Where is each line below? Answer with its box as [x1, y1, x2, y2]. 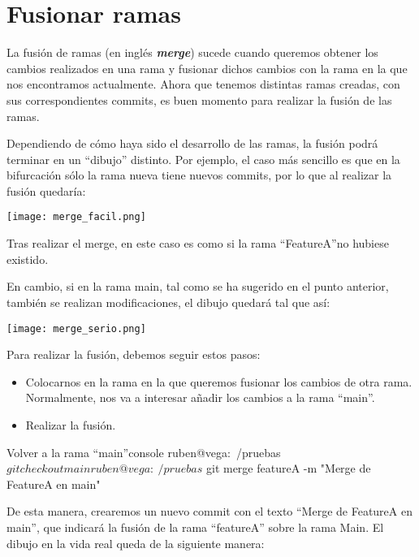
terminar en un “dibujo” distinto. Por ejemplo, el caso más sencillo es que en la [6, 150, 400, 167]
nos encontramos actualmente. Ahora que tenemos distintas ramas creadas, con [6, 76, 400, 93]
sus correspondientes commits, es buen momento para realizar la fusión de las [6, 91, 392, 108]
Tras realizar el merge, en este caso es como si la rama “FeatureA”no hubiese [6, 235, 389, 252]
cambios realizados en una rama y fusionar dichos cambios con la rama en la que [6, 59, 408, 76]
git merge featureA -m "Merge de [205, 460, 371, 477]
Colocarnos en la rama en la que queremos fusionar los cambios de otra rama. [25, 373, 413, 390]
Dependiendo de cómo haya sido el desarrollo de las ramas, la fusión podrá [6, 135, 378, 152]
